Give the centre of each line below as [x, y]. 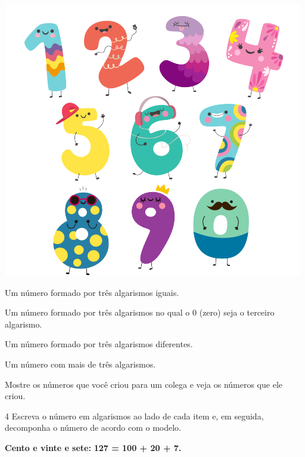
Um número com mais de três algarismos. [80, 364]
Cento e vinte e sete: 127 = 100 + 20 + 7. [93, 447]
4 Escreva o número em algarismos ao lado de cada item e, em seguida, [134, 416]
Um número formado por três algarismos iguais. [92, 292]
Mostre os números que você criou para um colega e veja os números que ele [144, 384]
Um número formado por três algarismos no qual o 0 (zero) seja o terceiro [140, 312]
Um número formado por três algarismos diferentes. [99, 344]
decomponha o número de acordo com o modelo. [93, 427]
